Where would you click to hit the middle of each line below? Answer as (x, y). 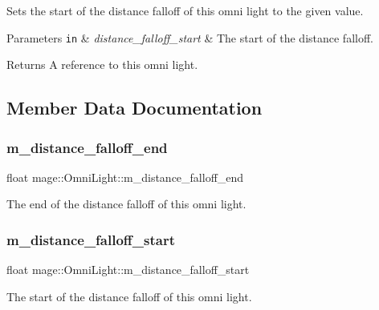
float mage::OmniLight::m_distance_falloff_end (125, 177)
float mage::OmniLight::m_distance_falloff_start (128, 270)
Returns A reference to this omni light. (102, 64)
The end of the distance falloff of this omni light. (126, 204)
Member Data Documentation (134, 108)
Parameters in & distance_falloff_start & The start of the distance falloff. (190, 37)
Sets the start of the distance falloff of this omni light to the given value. (185, 10)
